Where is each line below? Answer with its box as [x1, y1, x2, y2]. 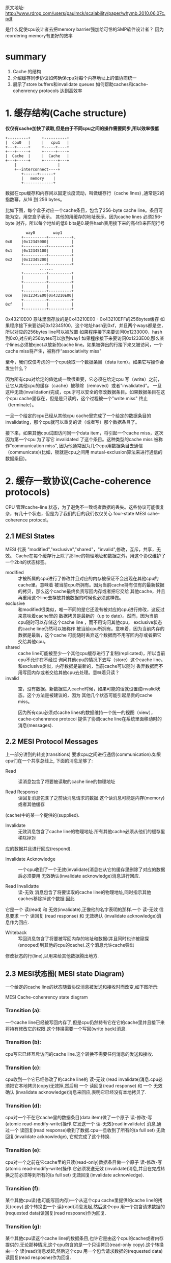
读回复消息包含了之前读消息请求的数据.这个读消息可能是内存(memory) [18, 795, 165, 801]
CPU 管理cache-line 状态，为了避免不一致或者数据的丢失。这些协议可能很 [5, 504, 160, 510]
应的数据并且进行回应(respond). [5, 846, 72, 852]
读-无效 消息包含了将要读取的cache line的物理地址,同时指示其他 [18, 889, 151, 896]
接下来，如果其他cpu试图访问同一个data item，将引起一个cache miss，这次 [5, 429, 164, 436]
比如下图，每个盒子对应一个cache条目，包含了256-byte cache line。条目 [5, 207, 159, 213]
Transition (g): [5, 1223, 42, 1230]
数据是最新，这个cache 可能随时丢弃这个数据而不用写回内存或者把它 [18, 631, 162, 638]
